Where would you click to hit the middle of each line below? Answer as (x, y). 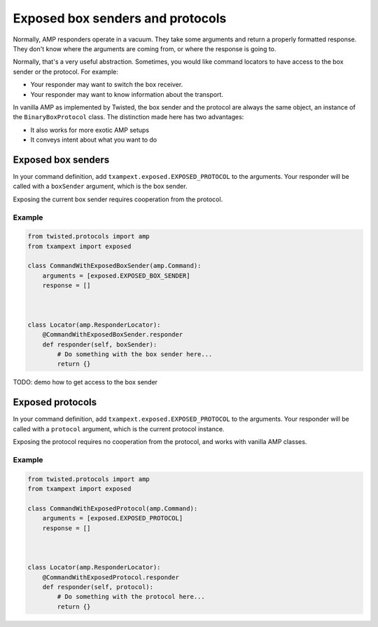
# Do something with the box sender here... (135, 354)
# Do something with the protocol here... (131, 597)
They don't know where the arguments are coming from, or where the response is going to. (145, 48)
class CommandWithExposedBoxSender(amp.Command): (114, 266)
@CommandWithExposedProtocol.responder (111, 577)
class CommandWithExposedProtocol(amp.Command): (113, 508)
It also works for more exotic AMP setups (90, 130)
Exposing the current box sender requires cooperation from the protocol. (118, 199)
